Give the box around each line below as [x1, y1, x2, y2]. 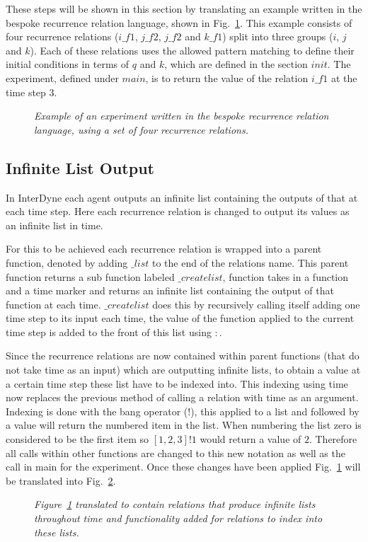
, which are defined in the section [164, 57, 308, 71]
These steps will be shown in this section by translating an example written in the [6, 1, 362, 16]
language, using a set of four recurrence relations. [34, 122, 248, 137]
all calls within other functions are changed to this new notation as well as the [6, 445, 345, 460]
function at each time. [6, 296, 101, 311]
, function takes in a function [222, 269, 349, 284]
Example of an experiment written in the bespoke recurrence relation [34, 108, 329, 123]
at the [330, 70, 357, 85]
